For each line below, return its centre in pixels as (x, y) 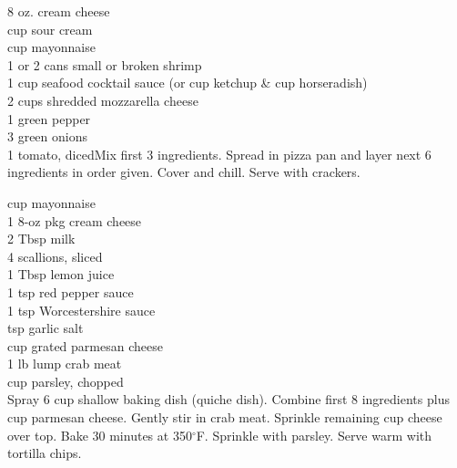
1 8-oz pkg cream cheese (75, 220)
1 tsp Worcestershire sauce (81, 310)
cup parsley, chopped (66, 381)
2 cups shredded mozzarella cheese (103, 100)
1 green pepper (49, 118)
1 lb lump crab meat (65, 364)
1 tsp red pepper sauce (71, 291)
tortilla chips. (45, 453)
